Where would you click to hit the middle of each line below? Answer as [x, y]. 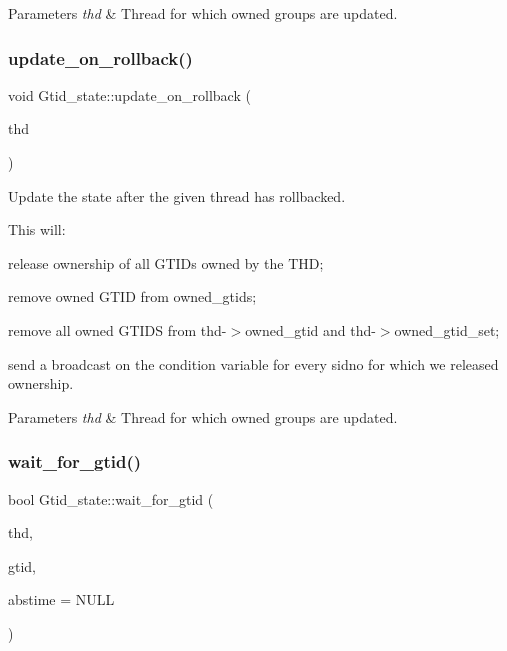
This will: [37, 229]
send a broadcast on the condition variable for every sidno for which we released [253, 363]
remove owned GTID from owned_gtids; [132, 296]
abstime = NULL [61, 599]
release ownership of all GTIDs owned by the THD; [166, 262]
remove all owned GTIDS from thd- [117, 329]
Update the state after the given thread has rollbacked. [177, 195]
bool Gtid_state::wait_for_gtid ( [111, 498]
